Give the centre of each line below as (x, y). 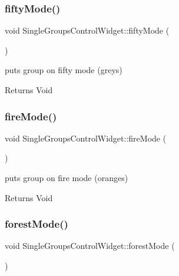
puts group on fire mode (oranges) (67, 178)
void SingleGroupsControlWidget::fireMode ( (86, 138)
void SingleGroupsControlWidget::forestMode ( (90, 246)
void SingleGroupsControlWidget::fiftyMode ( (87, 30)
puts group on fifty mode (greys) (64, 70)
